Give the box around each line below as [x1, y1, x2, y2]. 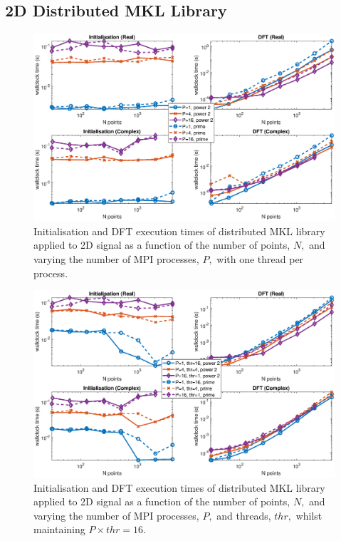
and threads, [216, 507, 271, 522]
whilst [295, 507, 322, 522]
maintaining [33, 522, 85, 537]
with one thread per [216, 251, 304, 266]
